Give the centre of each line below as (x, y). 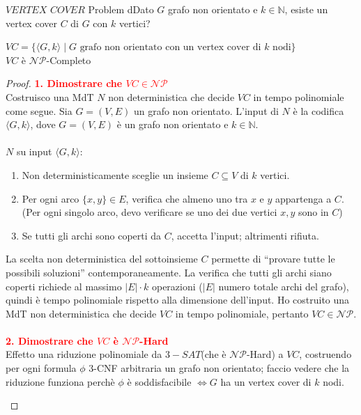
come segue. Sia (39, 110)
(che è (214, 354)
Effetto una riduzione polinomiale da (84, 354)
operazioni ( (177, 286)
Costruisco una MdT (50, 96)
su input (34, 151)
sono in (313, 212)
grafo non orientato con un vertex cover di (170, 48)
